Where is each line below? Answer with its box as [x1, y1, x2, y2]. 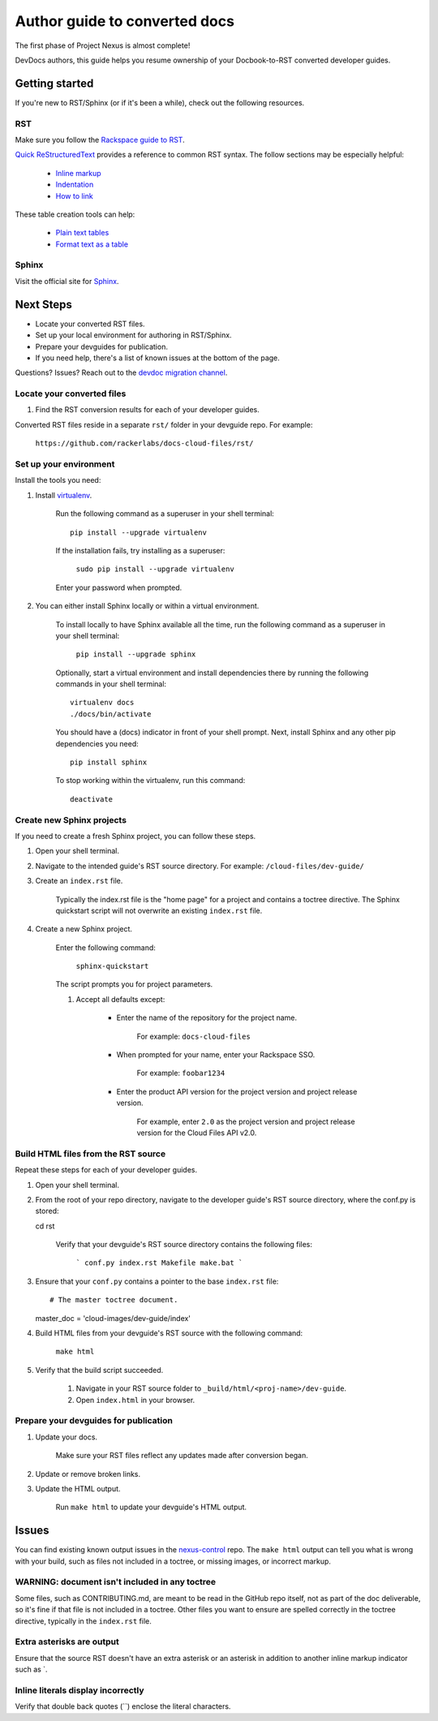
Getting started [15, 76, 94, 90]
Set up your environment [15, 458, 115, 470]
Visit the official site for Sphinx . [15, 276, 119, 286]
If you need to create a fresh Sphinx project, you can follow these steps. [15, 831, 256, 841]
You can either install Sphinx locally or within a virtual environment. [35, 601, 260, 611]
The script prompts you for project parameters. [55, 979, 213, 989]
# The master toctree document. [49, 1295, 178, 1305]
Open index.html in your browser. [75, 1395, 195, 1405]
